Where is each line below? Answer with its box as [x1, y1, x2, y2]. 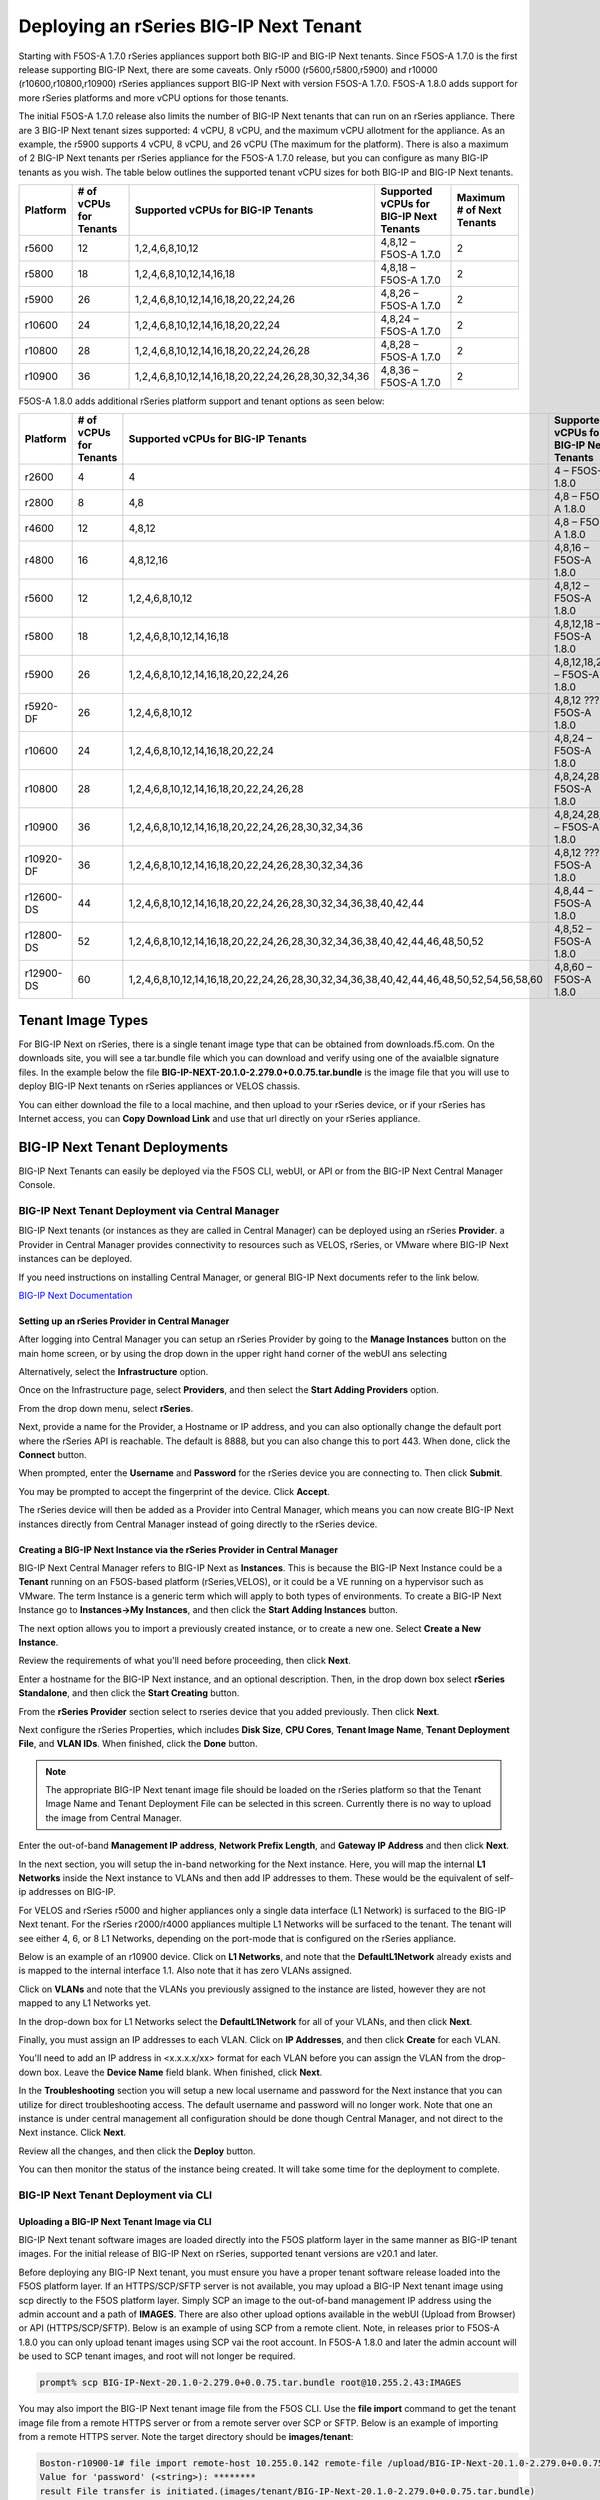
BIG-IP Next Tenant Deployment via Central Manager [18, 1203, 280, 1217]
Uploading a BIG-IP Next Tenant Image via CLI [18, 2215, 212, 2227]
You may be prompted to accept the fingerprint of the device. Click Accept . [18, 1485, 330, 1497]
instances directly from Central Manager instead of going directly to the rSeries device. [18, 1518, 378, 1530]
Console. [18, 1179, 56, 1191]
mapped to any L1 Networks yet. [18, 1997, 152, 2009]
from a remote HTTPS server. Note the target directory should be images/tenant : [18, 2430, 354, 2442]
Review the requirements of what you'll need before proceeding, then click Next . [18, 1655, 352, 1667]
